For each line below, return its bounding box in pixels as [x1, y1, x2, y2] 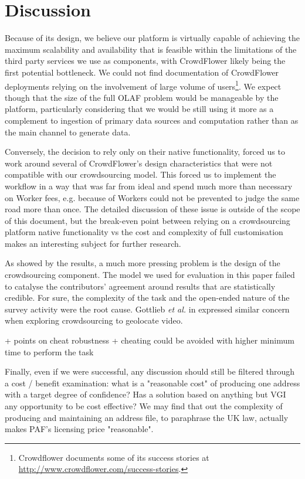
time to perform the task [5, 345, 94, 358]
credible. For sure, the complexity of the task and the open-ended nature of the [5, 291, 290, 304]
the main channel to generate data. [5, 125, 131, 138]
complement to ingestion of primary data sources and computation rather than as [5, 114, 299, 126]
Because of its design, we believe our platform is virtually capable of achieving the [5, 32, 300, 44]
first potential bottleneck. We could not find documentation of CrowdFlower [5, 66, 279, 78]
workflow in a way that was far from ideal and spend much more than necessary [5, 179, 293, 192]
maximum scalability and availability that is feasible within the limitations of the [5, 43, 297, 55]
